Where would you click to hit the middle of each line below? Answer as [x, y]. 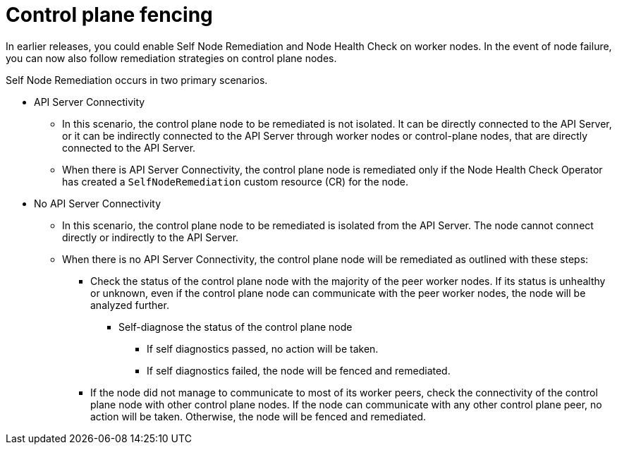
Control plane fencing [109, 15]
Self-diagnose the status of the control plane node [236, 327]
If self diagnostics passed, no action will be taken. [263, 348]
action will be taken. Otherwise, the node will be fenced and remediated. [258, 416]
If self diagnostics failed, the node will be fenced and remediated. [299, 370]
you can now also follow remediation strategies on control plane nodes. [171, 58]
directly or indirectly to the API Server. [151, 237]
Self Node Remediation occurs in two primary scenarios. [137, 80]
